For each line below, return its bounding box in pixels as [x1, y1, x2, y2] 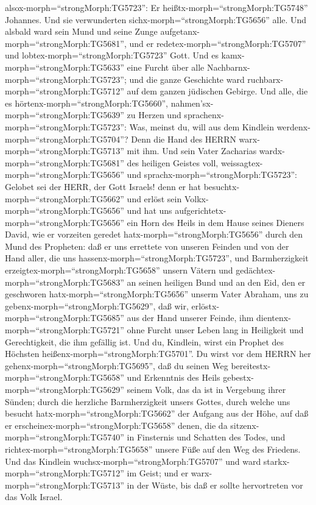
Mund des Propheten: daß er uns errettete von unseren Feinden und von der [5, 239, 289, 252]
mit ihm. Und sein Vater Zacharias [127, 144, 257, 157]
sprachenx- [184, 108, 224, 121]
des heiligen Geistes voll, [127, 156, 219, 169]
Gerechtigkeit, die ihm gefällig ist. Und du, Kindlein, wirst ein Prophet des [5, 335, 284, 348]
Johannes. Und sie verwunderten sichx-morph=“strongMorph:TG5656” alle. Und [5, 13, 307, 26]
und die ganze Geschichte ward [129, 72, 245, 85]
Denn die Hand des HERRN [131, 132, 236, 145]
